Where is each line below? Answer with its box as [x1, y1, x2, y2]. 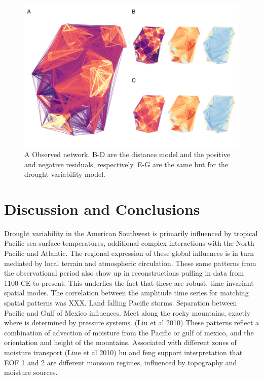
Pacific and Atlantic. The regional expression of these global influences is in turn [4, 248, 254, 258]
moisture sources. [4, 367, 58, 377]
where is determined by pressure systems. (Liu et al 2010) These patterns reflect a [4, 317, 259, 328]
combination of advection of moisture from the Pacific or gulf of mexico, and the [4, 327, 254, 337]
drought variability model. [24, 169, 105, 179]
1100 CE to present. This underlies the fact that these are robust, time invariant [4, 277, 254, 288]
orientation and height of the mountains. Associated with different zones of [4, 337, 237, 348]
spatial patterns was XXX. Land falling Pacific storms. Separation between [4, 297, 237, 308]
